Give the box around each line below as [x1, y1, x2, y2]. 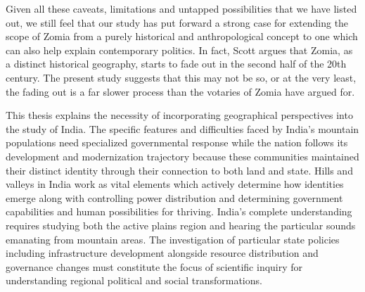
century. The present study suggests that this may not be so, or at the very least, [6, 70, 357, 84]
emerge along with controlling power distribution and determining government [6, 190, 343, 205]
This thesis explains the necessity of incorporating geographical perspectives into [6, 108, 353, 122]
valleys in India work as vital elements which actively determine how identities [6, 177, 344, 191]
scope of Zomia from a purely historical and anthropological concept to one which [6, 29, 358, 44]
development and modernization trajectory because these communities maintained [6, 148, 359, 163]
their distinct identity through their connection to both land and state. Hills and [6, 163, 353, 177]
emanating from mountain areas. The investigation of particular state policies [6, 231, 340, 246]
